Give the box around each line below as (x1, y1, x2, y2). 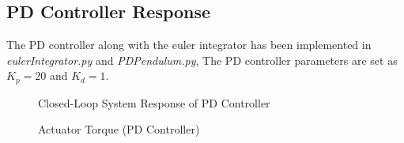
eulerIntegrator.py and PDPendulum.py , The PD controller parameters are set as (6, 51, 398, 68)
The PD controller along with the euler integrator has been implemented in (6, 36, 372, 53)
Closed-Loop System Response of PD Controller (38, 94, 270, 111)
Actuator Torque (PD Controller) (38, 121, 200, 137)
